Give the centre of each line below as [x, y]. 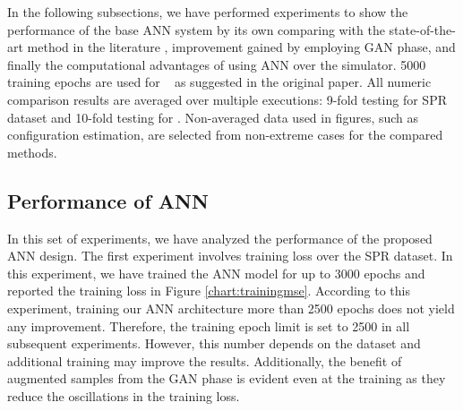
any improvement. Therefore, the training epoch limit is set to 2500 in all [209, 325]
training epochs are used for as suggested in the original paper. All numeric [219, 82]
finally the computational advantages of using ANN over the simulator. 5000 [217, 64]
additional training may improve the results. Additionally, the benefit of [205, 360]
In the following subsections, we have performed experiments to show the [208, 12]
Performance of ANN [108, 200]
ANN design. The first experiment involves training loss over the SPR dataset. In [230, 256]
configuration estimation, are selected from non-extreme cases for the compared [225, 135]
